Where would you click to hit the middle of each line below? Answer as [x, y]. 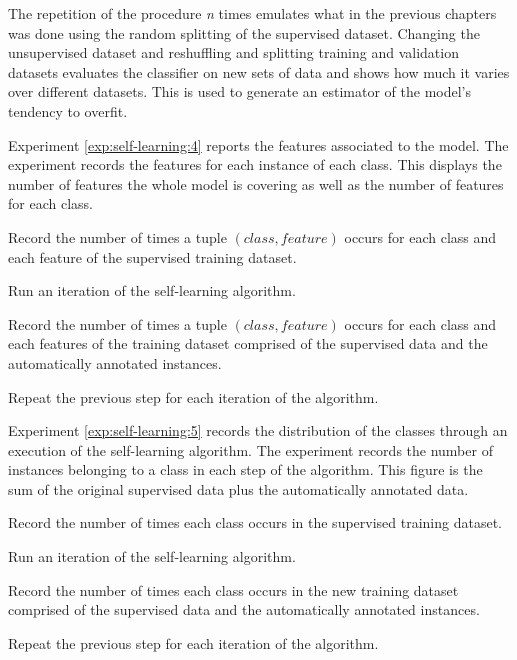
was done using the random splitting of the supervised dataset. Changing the [244, 32]
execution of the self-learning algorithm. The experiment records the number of [250, 449]
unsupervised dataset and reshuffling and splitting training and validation [233, 52]
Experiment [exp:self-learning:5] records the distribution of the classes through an [258, 430]
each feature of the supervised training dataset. [152, 256]
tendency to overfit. [68, 110]
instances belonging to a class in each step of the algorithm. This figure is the [245, 469]
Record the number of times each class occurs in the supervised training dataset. [255, 522]
